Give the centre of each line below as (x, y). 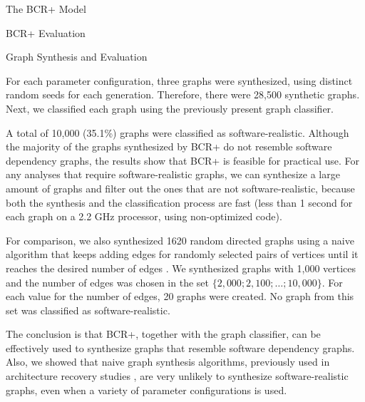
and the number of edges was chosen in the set (107, 282)
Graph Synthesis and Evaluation (77, 57)
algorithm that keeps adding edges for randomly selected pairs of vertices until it (182, 254)
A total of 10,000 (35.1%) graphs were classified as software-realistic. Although (178, 132)
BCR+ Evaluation (46, 32)
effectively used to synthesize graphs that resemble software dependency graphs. (180, 347)
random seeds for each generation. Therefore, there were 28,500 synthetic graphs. (183, 94)
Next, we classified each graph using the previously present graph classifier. (170, 108)
